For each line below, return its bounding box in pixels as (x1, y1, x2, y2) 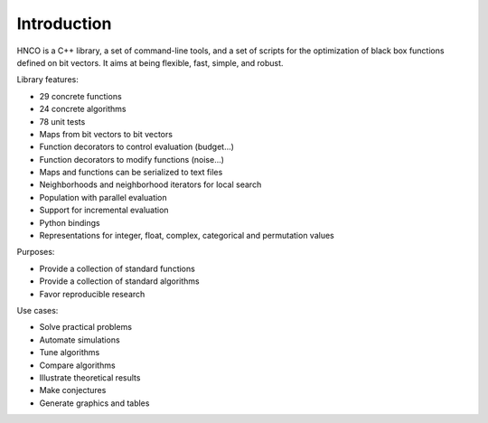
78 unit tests (39, 116, 86, 127)
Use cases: (16, 305, 59, 315)
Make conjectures (39, 385, 107, 396)
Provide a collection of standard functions (39, 263, 196, 274)
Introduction (16, 14, 112, 33)
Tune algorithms (39, 347, 100, 358)
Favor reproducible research (39, 288, 145, 299)
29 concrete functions (39, 90, 122, 101)
